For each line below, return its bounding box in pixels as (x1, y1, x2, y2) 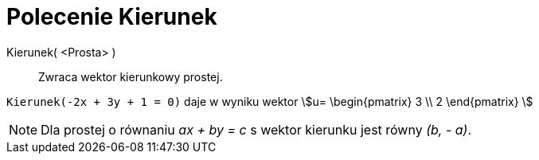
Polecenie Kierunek (6, 3, 217, 30)
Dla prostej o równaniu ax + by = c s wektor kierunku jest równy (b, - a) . (41, 121, 472, 138)
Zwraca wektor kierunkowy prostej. (38, 69, 223, 84)
